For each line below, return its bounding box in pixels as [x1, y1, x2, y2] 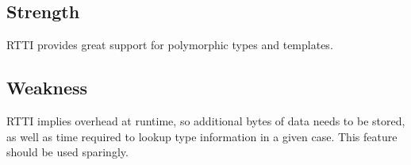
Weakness [6, 75, 88, 100]
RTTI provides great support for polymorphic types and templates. [6, 36, 333, 53]
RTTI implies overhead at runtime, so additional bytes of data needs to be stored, [6, 113, 405, 129]
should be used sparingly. [6, 144, 129, 160]
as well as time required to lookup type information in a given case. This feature [6, 128, 398, 144]
